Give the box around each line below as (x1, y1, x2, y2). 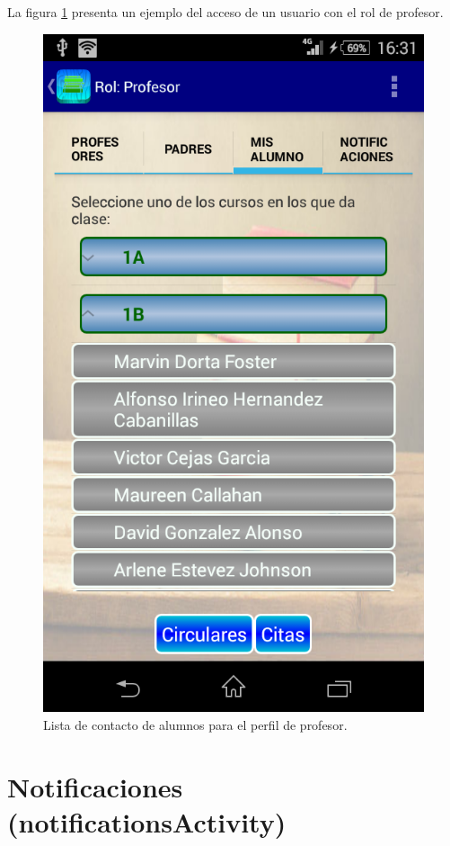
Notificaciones (7, 768, 183, 805)
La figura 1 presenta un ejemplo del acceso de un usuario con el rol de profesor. (7, 3, 444, 21)
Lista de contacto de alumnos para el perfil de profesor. (43, 715, 348, 733)
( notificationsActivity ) (7, 803, 287, 840)
